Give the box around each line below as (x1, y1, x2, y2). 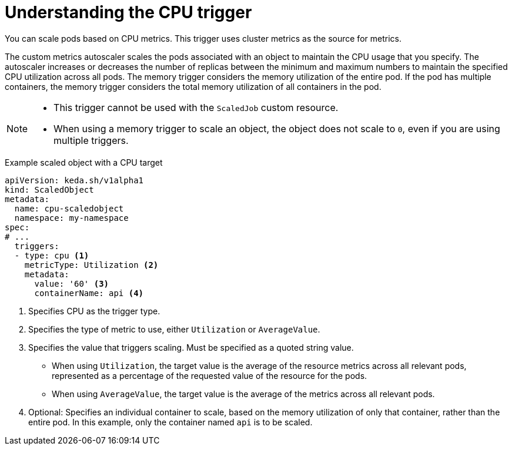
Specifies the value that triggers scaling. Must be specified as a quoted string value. (28, 342, 354, 352)
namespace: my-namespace (14, 213, 129, 223)
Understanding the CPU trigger (5, 2, 252, 22)
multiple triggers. (53, 134, 129, 146)
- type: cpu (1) (14, 250, 89, 260)
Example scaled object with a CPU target (5, 157, 163, 167)
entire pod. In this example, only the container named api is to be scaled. (28, 417, 313, 427)
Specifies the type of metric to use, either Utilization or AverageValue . (28, 324, 320, 334)
